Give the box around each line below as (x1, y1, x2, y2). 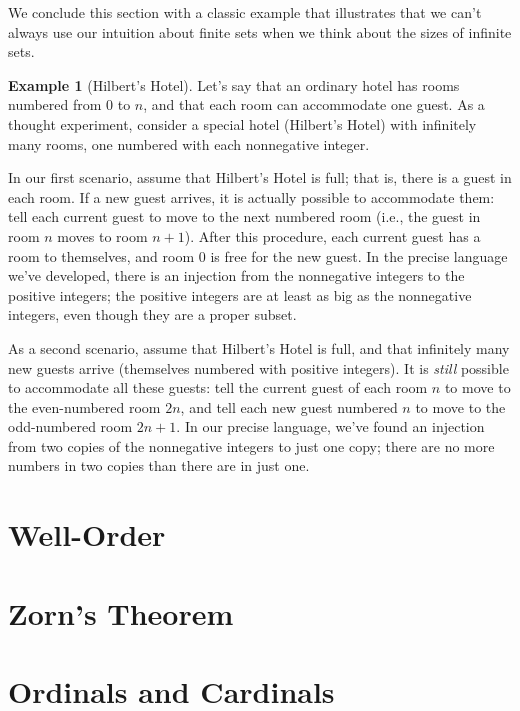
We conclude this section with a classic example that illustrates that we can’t (8, 2, 482, 22)
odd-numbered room (8, 416, 133, 437)
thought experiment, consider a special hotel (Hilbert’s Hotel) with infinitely (8, 113, 477, 134)
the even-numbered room (8, 396, 161, 417)
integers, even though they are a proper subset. (8, 304, 297, 325)
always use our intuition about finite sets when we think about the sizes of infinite (8, 21, 512, 42)
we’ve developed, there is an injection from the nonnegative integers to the (8, 265, 465, 286)
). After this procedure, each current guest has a (184, 225, 481, 246)
